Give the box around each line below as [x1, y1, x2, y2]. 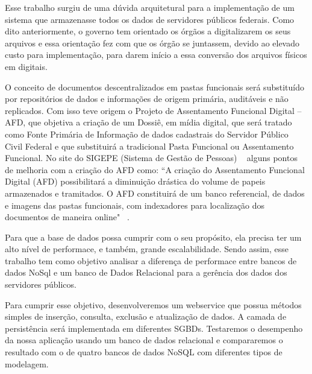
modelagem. [5, 357, 49, 370]
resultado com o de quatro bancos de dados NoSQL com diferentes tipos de [5, 346, 282, 358]
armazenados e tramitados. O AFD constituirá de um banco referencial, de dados [5, 186, 305, 199]
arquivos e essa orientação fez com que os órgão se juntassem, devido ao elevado [5, 36, 300, 49]
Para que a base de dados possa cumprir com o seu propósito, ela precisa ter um [5, 230, 302, 243]
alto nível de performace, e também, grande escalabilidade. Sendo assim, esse [5, 242, 289, 255]
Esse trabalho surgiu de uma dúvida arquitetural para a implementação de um [5, 1, 295, 13]
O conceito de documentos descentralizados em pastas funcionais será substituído [5, 80, 304, 93]
